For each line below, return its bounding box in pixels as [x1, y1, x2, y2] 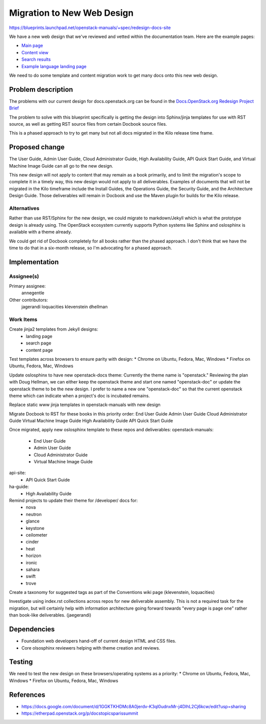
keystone [26, 525, 44, 531]
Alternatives [9, 205, 39, 211]
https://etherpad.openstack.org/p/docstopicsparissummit [21, 710, 138, 717]
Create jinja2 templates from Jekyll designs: [9, 326, 99, 332]
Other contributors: [9, 297, 48, 303]
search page [26, 340, 52, 346]
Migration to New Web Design [9, 7, 134, 18]
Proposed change [9, 143, 65, 151]
